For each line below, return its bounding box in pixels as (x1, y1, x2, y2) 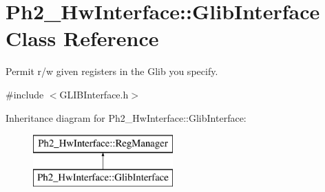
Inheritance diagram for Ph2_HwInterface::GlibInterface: (6, 110, 247, 125)
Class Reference (6, 24, 159, 52)
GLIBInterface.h (59, 87, 129, 101)
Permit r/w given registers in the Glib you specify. (6, 64, 218, 78)
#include (6, 87, 44, 101)
